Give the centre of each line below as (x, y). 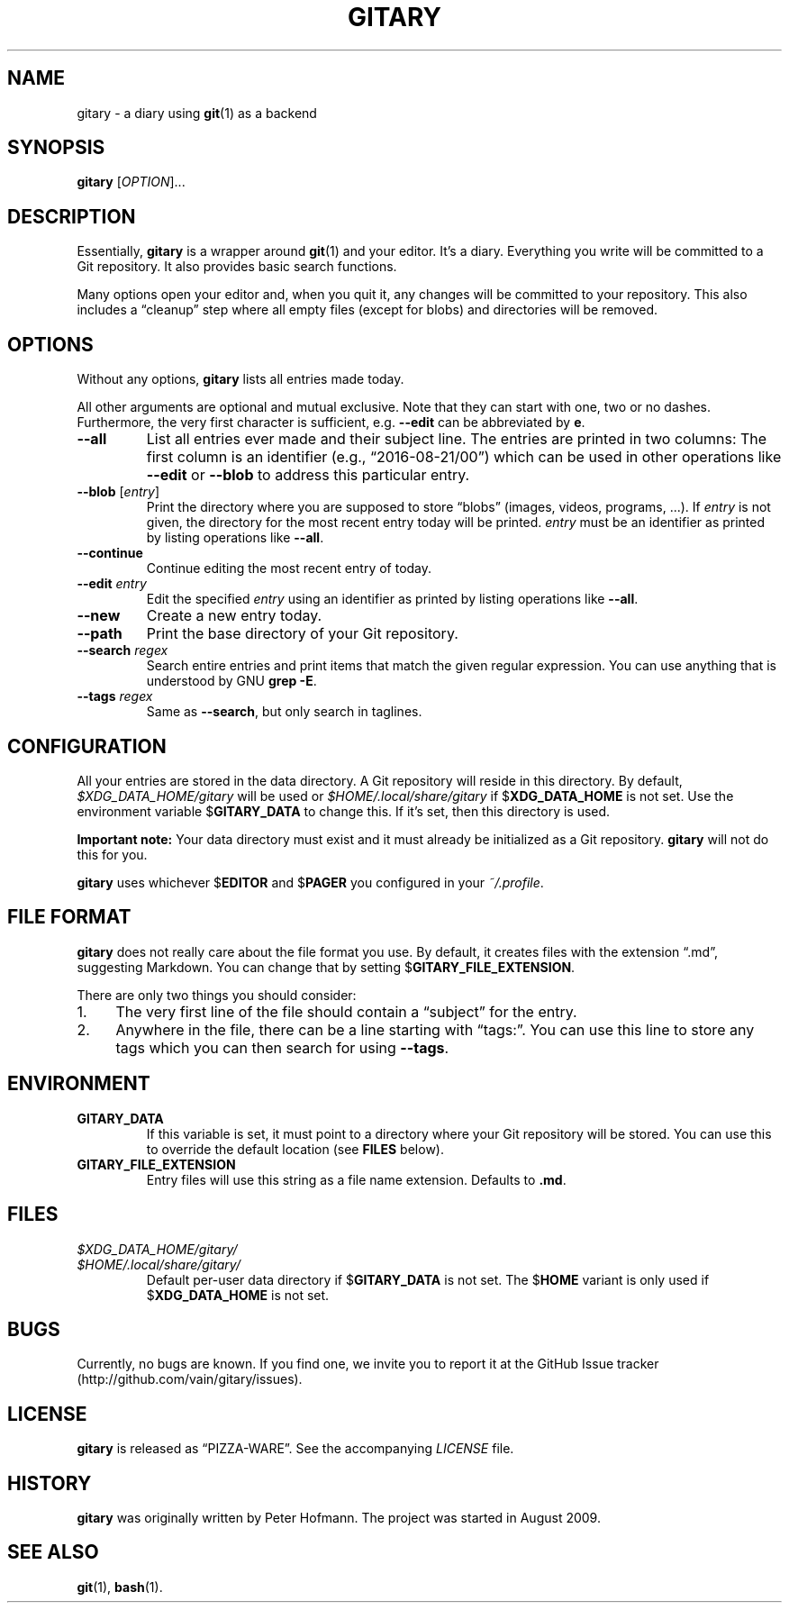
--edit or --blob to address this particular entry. (308, 475)
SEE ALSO (53, 1552)
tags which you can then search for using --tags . (282, 1047)
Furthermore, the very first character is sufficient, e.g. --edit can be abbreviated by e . (331, 423)
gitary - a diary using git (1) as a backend (197, 113)
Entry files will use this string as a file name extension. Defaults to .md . (356, 1179)
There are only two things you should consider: (217, 995)
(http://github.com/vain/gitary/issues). (190, 1379)
